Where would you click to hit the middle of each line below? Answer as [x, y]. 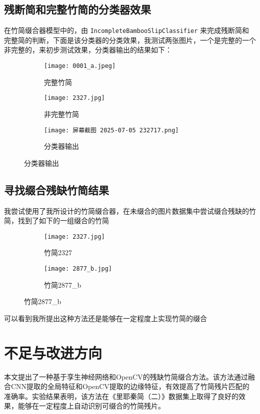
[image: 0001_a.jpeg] [80, 66]
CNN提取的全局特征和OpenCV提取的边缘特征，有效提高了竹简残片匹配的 [130, 386]
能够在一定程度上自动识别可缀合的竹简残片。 [91, 406]
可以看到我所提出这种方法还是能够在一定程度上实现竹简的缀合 [105, 318]
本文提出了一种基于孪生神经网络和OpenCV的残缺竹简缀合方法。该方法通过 [126, 376]
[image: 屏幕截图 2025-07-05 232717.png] [111, 130]
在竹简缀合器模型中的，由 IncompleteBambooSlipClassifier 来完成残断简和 [127, 30]
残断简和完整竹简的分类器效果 [77, 9]
